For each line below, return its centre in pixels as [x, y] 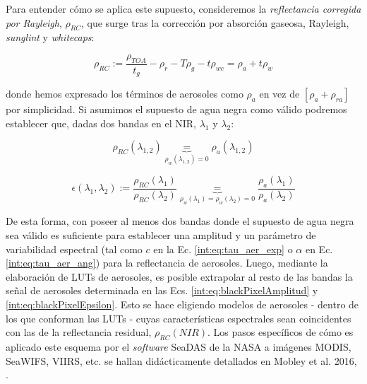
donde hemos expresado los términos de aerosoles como [125, 94]
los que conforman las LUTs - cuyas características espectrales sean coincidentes [179, 318]
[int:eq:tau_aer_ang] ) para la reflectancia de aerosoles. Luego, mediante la [167, 263]
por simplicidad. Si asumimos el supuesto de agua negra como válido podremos [176, 109]
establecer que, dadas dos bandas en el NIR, [101, 123]
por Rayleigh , [34, 22]
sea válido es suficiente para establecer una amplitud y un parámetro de [161, 235]
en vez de [279, 94]
